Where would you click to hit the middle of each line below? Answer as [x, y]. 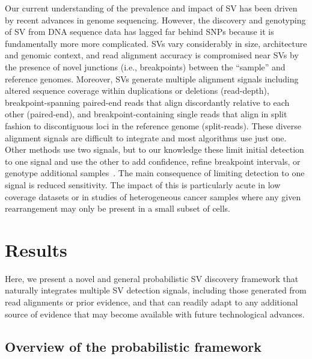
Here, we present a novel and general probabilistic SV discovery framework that [152, 278]
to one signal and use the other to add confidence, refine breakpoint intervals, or [153, 161]
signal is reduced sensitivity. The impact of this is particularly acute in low [143, 184]
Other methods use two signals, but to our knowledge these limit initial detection [154, 149]
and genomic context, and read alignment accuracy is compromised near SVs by [152, 55]
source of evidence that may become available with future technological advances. [155, 314]
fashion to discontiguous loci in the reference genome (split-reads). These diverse [153, 125]
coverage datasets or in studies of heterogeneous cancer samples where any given [153, 196]
